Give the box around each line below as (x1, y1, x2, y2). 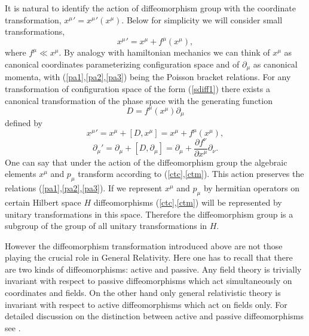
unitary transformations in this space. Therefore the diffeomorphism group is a (5, 207, 293, 220)
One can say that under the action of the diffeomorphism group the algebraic (5, 155, 287, 168)
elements (5, 167, 36, 180)
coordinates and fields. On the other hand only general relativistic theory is (5, 286, 281, 299)
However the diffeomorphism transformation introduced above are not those (5, 239, 283, 252)
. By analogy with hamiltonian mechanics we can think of (59, 46, 270, 59)
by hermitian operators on (203, 182, 300, 194)
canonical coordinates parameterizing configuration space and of (5, 57, 240, 70)
